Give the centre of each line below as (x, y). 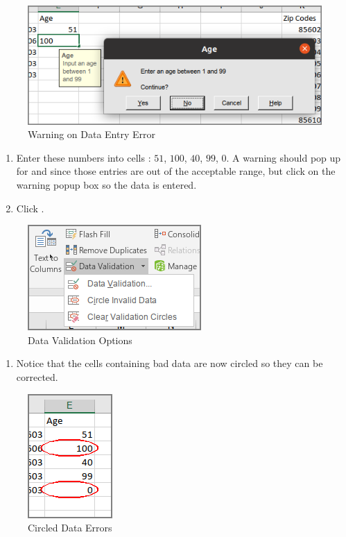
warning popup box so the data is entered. (106, 185)
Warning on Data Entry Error (92, 134)
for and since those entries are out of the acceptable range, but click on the (176, 171)
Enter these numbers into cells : (84, 157)
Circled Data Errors (70, 528)
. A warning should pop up (284, 157)
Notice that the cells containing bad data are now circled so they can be (170, 363)
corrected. (37, 377)
